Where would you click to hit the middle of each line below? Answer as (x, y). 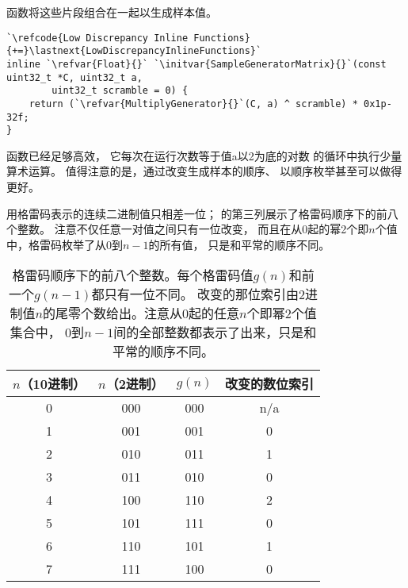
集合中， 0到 (47, 332)
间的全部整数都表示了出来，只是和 (215, 332)
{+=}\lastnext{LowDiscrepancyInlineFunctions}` (134, 51)
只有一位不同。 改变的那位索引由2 (205, 294)
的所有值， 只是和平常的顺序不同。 (239, 244)
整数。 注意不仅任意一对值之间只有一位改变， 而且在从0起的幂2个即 (193, 229)
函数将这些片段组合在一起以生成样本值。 (112, 12)
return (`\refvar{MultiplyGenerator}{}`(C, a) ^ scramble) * (193, 104)
